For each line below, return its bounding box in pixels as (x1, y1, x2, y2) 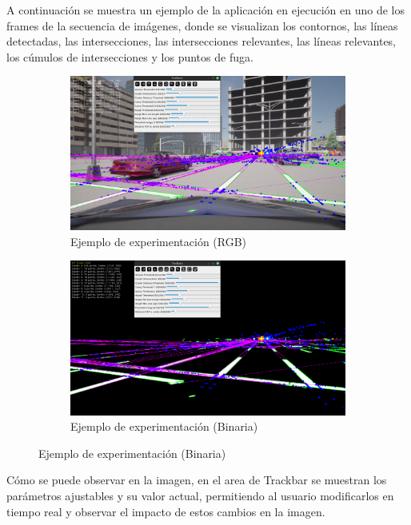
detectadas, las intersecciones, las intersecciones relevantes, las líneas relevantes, (6, 33, 397, 50)
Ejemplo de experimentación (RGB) (70, 233, 247, 249)
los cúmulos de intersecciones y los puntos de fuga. (6, 48, 253, 65)
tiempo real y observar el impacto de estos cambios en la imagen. (6, 503, 325, 519)
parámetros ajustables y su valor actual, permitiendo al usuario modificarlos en (6, 487, 394, 503)
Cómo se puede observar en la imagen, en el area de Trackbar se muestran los (6, 471, 387, 488)
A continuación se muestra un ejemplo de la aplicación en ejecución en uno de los (6, 2, 405, 18)
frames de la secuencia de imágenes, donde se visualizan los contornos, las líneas (6, 17, 398, 34)
